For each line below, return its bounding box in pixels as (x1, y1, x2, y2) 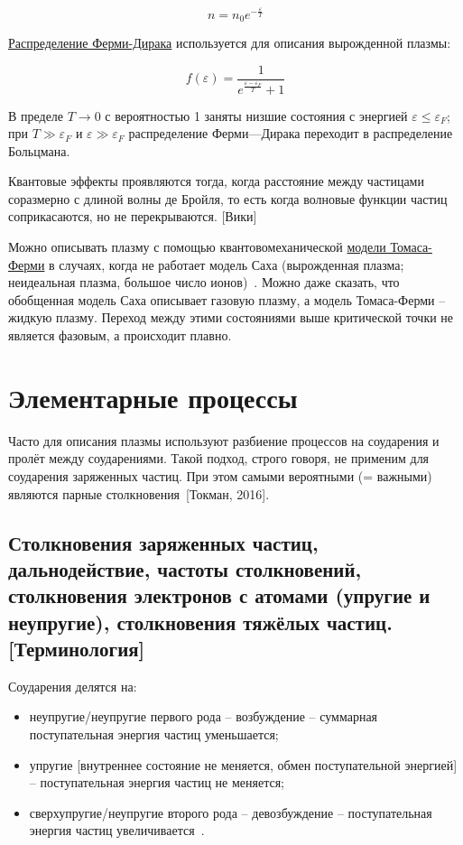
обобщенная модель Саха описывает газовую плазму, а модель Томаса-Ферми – (8, 290, 446, 309)
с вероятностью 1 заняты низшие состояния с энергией (105, 106, 408, 125)
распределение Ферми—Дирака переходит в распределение (128, 124, 453, 143)
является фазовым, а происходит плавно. (8, 326, 232, 345)
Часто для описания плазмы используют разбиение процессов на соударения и (8, 431, 440, 450)
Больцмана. (8, 141, 70, 160)
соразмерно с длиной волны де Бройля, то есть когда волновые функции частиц (8, 189, 448, 208)
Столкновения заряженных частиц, (8, 528, 319, 556)
